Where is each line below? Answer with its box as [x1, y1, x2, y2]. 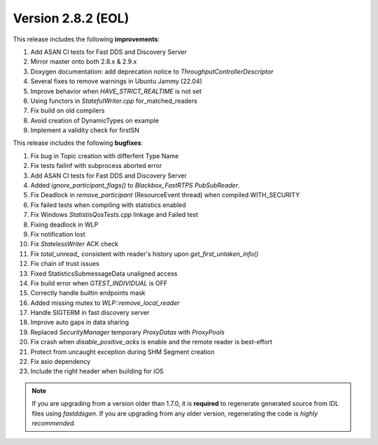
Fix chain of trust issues [30, 260, 99, 268]
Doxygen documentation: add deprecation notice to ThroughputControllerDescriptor [30, 67, 274, 76]
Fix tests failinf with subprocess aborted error [30, 162, 162, 170]
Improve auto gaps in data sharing [30, 318, 129, 327]
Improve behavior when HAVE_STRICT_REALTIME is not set [30, 87, 202, 95]
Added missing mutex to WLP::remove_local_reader [30, 298, 180, 307]
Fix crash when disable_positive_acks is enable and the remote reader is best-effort [30, 338, 273, 346]
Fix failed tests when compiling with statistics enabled [30, 200, 186, 209]
